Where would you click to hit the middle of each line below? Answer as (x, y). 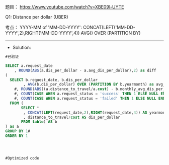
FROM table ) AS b (39, 122)
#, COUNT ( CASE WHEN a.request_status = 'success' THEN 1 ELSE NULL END (91, 94)
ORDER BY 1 (17, 136)
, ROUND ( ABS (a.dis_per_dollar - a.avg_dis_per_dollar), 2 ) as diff (85, 70)
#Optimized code (22, 158)
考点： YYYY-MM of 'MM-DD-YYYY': (44, 27)
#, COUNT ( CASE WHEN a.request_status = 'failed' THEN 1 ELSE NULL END (90, 99)
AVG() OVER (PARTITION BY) (111, 33)
